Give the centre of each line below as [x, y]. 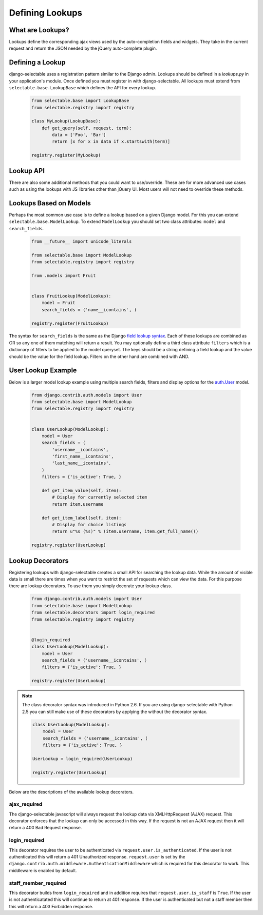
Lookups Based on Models [50, 203]
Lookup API [27, 171]
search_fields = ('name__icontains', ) [89, 309]
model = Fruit [58, 303]
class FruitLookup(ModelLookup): [71, 296]
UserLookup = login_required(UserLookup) [83, 759]
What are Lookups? [39, 30]
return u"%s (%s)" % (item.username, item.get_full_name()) [125, 531]
